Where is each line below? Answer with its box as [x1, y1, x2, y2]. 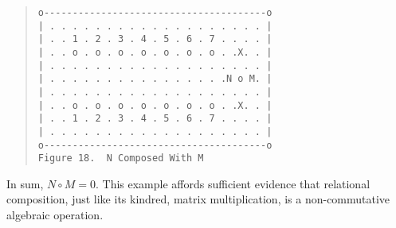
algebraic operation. [6, 207, 104, 223]
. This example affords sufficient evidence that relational [95, 175, 371, 191]
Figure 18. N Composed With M [37, 153, 204, 164]
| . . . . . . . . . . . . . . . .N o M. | [37, 73, 272, 85]
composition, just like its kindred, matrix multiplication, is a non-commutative [6, 191, 390, 207]
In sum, [6, 175, 44, 191]
